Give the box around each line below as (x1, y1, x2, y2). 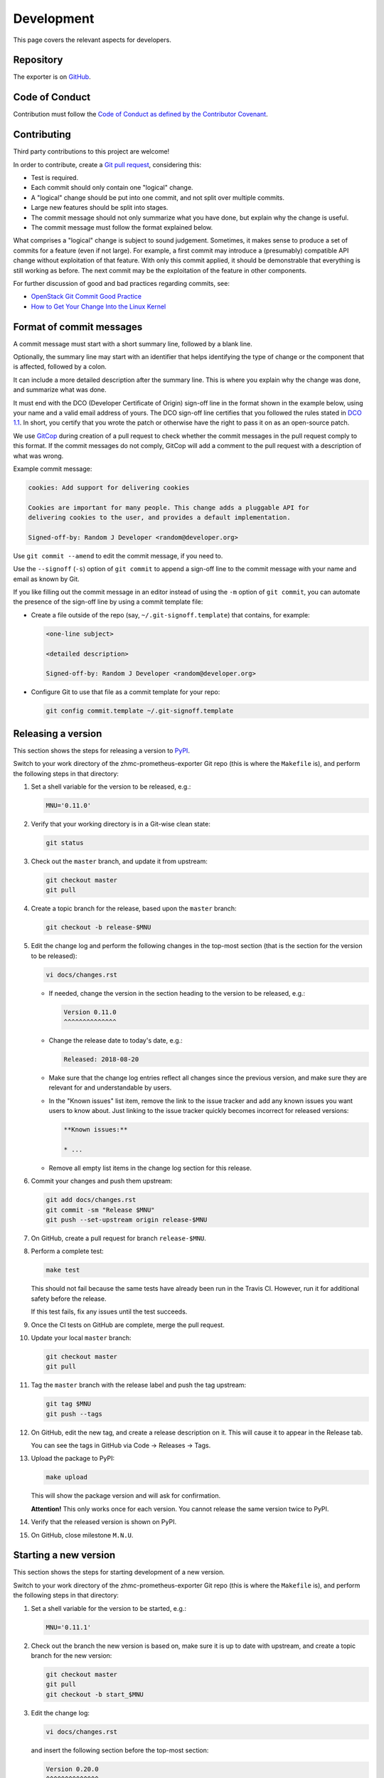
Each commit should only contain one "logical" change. (31, 183, 193, 192)
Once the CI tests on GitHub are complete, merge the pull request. (31, 1320, 225, 1329)
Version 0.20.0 (46, 1764, 99, 1773)
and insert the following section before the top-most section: (31, 1746, 209, 1755)
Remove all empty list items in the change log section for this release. (48, 1164, 252, 1172)
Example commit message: (13, 464, 92, 473)
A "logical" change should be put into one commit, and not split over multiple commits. (31, 193, 284, 202)
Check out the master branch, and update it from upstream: (31, 857, 208, 866)
